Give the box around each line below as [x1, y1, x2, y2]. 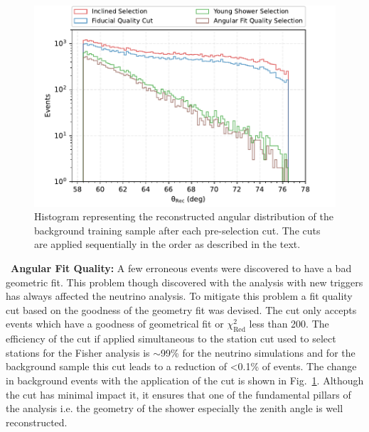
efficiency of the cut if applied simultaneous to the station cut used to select [6, 331, 336, 346]
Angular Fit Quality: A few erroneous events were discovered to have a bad [11, 261, 352, 276]
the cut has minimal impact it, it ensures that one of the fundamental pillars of [6, 387, 351, 401]
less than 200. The [249, 316, 329, 331]
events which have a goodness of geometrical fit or [6, 316, 224, 331]
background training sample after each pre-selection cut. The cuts [34, 222, 321, 237]
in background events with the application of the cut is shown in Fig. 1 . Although [6, 372, 364, 387]
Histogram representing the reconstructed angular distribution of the [34, 209, 334, 224]
